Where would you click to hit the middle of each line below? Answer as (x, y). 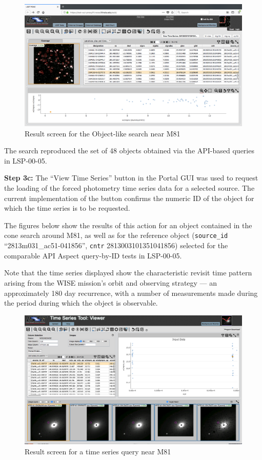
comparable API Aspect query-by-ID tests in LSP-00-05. (93, 255)
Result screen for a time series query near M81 (98, 451)
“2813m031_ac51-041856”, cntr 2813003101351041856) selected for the (116, 245)
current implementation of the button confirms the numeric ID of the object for (129, 198)
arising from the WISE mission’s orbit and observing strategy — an (111, 282)
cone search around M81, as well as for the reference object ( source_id (116, 235)
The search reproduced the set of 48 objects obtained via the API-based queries (129, 151)
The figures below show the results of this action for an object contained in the (128, 225)
